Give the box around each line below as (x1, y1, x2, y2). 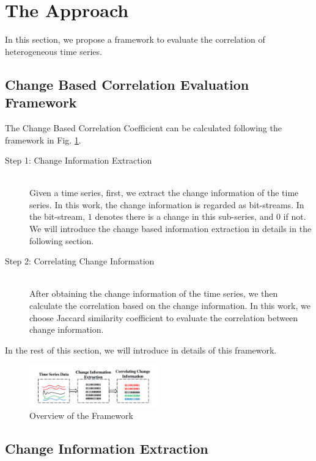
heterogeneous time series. (5, 45, 102, 57)
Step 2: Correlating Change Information (5, 255, 155, 267)
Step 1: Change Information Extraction (5, 154, 152, 167)
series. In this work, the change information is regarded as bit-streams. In (29, 198, 304, 211)
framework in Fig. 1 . (5, 133, 81, 146)
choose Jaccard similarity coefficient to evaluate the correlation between (29, 311, 298, 324)
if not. (283, 210, 306, 223)
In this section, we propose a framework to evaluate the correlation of (5, 33, 265, 46)
